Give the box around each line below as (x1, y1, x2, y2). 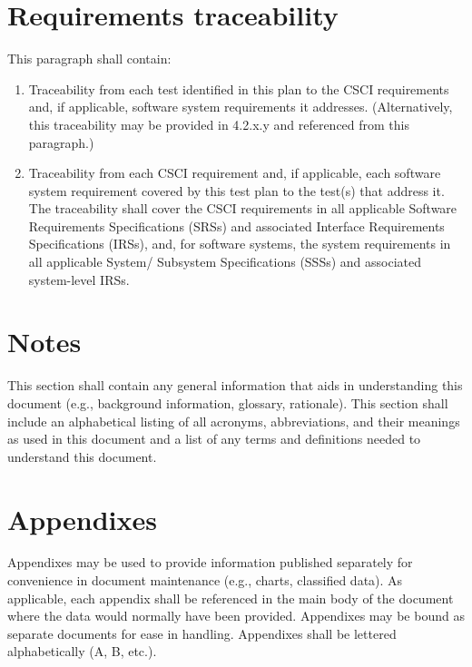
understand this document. (7, 446, 157, 466)
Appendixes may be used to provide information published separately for (7, 553, 413, 572)
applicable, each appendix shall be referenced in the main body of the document (7, 588, 454, 607)
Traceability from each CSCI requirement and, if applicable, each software (28, 163, 441, 182)
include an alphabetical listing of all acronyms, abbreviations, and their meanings (7, 411, 460, 430)
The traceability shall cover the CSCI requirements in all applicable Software (28, 199, 457, 218)
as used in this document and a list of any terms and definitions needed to (7, 429, 421, 448)
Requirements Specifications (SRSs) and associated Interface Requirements (28, 216, 445, 235)
